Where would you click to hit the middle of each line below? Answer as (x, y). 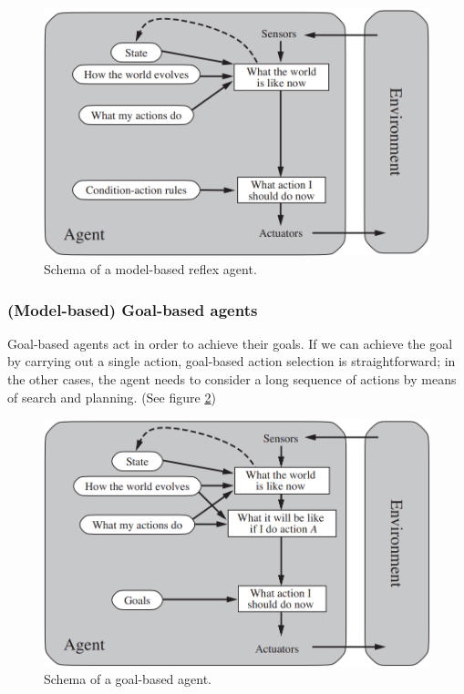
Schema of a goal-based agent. (128, 679)
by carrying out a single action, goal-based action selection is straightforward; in (232, 361)
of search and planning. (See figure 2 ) (112, 397)
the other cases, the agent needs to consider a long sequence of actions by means (232, 379)
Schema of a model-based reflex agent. (150, 269)
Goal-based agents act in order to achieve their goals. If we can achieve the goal (230, 343)
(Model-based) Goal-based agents (133, 309)
